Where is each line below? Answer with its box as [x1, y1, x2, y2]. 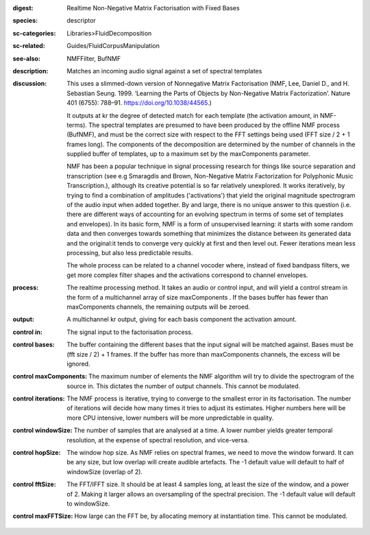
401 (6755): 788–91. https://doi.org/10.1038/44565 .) [66, 99, 212, 107]
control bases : [12, 340, 55, 349]
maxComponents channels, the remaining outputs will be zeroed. [66, 302, 250, 311]
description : [12, 67, 49, 75]
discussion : [12, 80, 47, 88]
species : [12, 16, 38, 25]
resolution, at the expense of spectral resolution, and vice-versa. [66, 436, 249, 444]
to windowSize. [66, 499, 110, 508]
